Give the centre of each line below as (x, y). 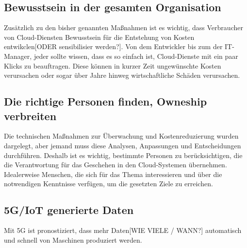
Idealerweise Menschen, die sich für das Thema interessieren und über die (113, 174)
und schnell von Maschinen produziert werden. (73, 239)
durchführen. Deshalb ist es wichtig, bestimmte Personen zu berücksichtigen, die (123, 155)
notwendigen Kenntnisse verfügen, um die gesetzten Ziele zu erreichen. (108, 184)
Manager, (18, 56)
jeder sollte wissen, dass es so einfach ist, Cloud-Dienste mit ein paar (136, 56)
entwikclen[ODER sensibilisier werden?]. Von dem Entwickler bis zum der (113, 46)
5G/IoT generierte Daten (69, 210)
